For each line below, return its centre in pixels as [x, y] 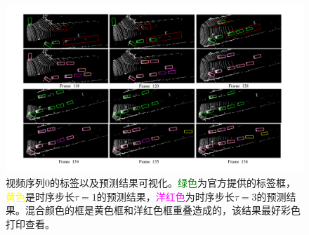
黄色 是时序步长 [40, 196]
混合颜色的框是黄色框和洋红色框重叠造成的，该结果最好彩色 [163, 210]
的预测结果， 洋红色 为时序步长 [165, 196]
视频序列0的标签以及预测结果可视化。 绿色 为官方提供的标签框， [151, 183]
